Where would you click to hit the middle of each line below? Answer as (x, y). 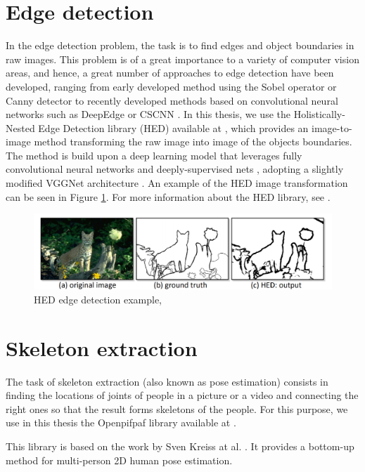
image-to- (332, 127)
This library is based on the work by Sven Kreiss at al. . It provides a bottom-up (180, 446)
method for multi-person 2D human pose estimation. (119, 460)
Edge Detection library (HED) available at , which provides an (173, 127)
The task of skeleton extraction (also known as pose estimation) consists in (167, 381)
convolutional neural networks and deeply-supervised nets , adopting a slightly (175, 169)
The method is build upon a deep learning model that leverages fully (154, 155)
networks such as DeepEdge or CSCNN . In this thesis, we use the (148, 114)
